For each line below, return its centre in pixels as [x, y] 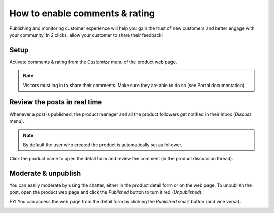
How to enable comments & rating [82, 13]
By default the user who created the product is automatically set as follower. [103, 145]
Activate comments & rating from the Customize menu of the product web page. [93, 62]
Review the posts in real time [56, 102]
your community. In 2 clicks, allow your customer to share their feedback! [86, 35]
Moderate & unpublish [45, 173]
